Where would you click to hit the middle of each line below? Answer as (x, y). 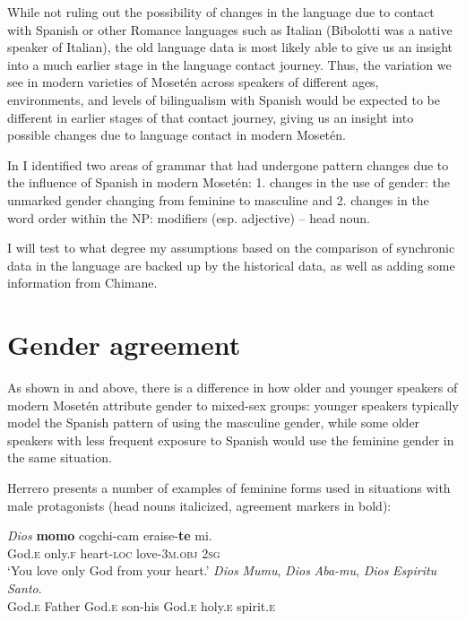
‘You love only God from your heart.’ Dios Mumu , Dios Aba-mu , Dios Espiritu (222, 570)
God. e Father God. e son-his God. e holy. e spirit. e (142, 605)
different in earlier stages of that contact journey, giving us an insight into (211, 117)
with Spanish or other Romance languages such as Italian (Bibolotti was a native (230, 29)
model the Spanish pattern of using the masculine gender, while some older (214, 423)
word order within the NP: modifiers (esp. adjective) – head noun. (189, 217)
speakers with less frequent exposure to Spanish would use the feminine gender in (231, 440)
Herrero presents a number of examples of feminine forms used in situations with (229, 487)
